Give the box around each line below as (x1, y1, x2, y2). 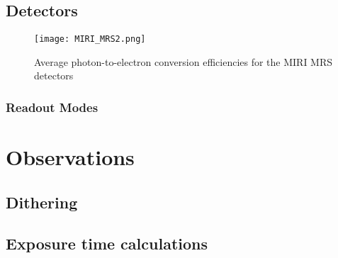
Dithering (6, 191, 78, 213)
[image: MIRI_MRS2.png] (34, 34, 146, 45)
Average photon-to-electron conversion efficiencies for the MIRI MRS (34, 54, 333, 69)
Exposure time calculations (6, 232, 208, 254)
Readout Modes (6, 98, 98, 116)
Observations (6, 142, 135, 172)
